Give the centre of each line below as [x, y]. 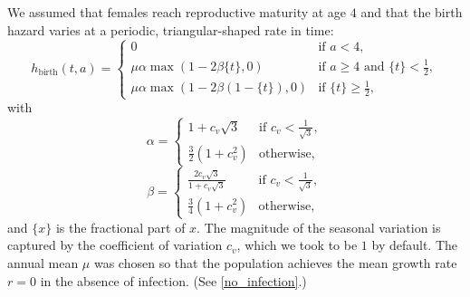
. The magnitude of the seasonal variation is [319, 227]
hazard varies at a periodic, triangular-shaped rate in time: [171, 29]
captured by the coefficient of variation [115, 245]
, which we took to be [297, 245]
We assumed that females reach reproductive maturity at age [177, 12]
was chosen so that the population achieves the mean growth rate [275, 263]
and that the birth [412, 12]
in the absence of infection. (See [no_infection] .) [173, 280]
